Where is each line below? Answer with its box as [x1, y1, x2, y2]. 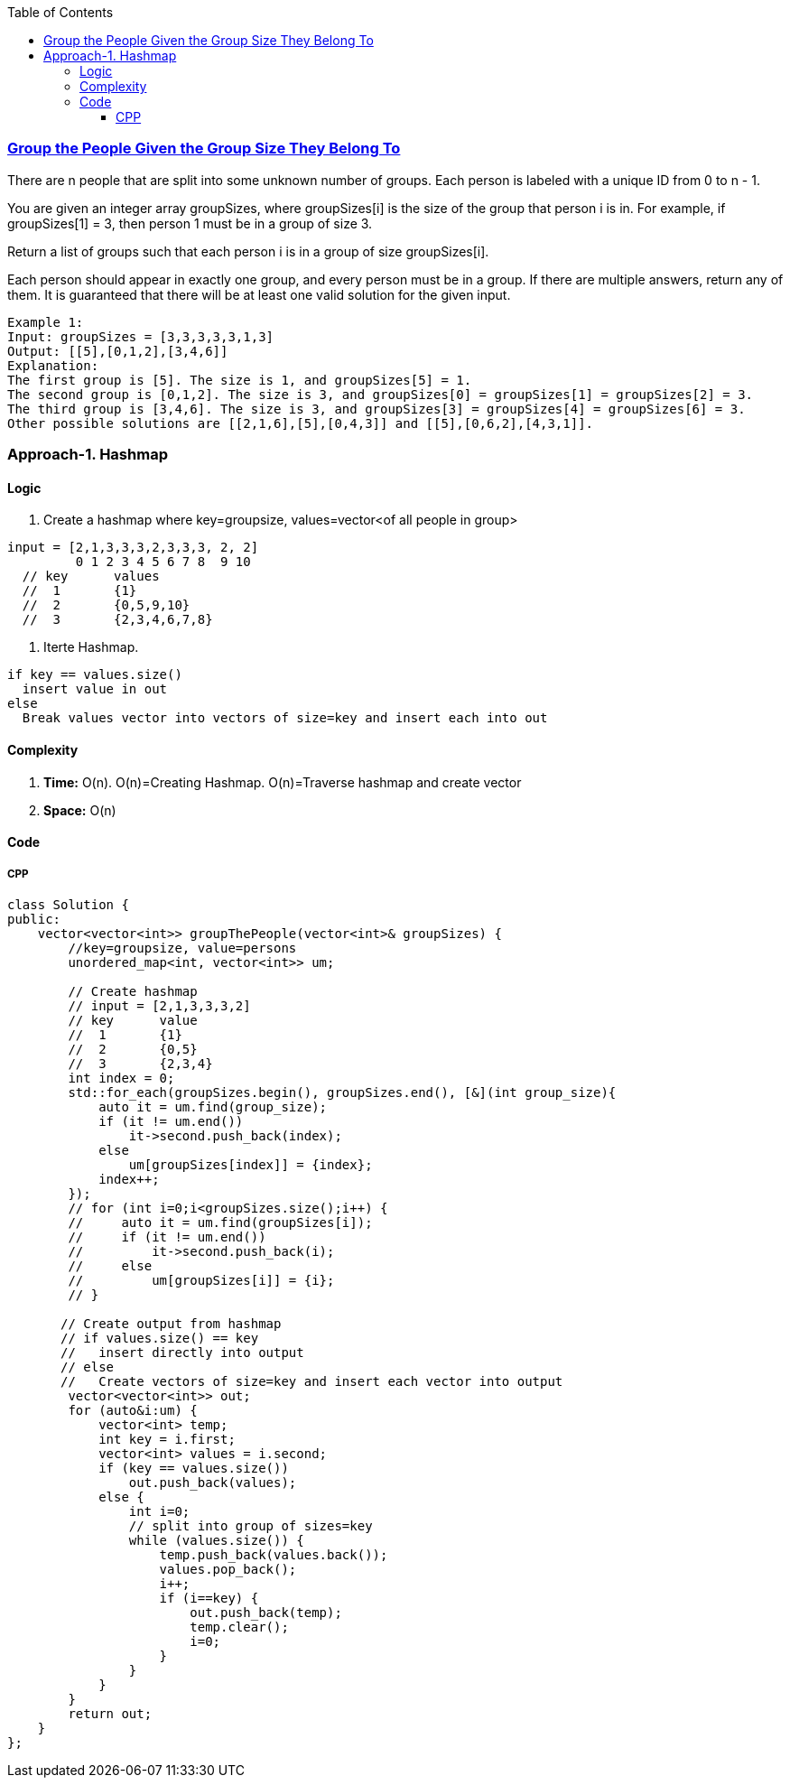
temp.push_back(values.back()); [159, 1547, 388, 1562]
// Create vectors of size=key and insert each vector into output [60, 1373, 563, 1389]
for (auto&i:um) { [68, 1402, 198, 1418]
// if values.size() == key [60, 1330, 259, 1345]
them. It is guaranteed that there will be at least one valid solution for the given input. [7, 286, 511, 302]
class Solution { [7, 897, 129, 912]
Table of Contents [7, 5, 114, 20]
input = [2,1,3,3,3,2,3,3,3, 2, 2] [7, 540, 259, 555]
